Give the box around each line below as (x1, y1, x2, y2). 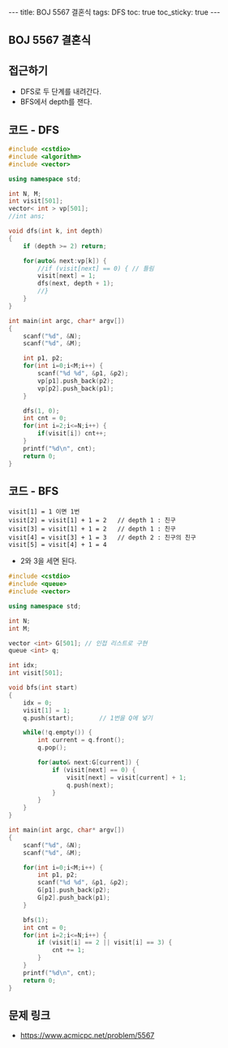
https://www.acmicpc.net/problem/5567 (19, 1031, 155, 1041)
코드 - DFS (8, 123, 59, 137)
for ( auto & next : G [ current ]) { (37, 758, 140, 766)
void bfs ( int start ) (8, 683, 79, 692)
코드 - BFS (8, 484, 59, 498)
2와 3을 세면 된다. (19, 556, 77, 566)
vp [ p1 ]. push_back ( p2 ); (37, 377, 114, 385)
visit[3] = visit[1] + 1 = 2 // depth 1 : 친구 (8, 525, 176, 534)
